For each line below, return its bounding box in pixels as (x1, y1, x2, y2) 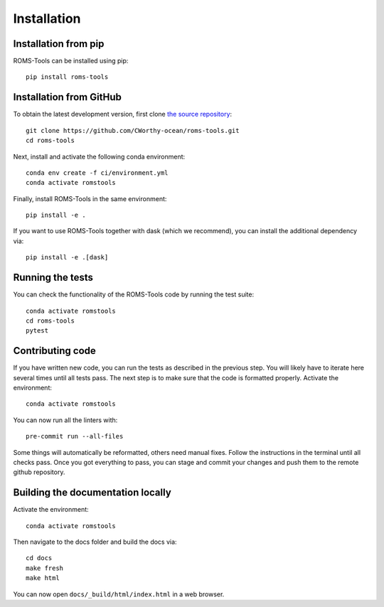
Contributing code (13, 345, 96, 357)
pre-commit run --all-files (26, 432, 124, 441)
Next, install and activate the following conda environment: (13, 152, 186, 161)
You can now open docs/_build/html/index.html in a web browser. (13, 590, 225, 598)
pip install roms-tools (26, 73, 109, 81)
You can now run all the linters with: (13, 416, 118, 424)
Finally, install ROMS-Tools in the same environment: (13, 194, 167, 203)
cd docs (26, 554, 53, 562)
